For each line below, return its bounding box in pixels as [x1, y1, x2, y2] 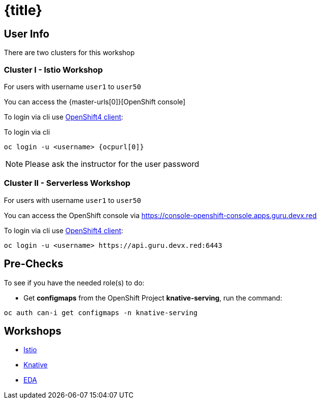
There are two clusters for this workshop [4, 48, 135, 57]
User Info [4, 27, 49, 40]
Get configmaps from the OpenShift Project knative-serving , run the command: [23, 293, 282, 302]
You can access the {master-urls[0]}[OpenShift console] [4, 97, 186, 106]
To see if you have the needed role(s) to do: [4, 278, 145, 287]
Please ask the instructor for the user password [25, 159, 199, 169]
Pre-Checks [4, 258, 64, 270]
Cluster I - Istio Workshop [4, 64, 103, 75]
